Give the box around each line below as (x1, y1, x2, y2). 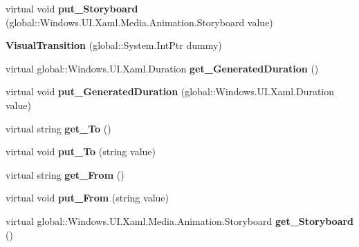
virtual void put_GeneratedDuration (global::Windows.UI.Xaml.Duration (6, 84, 335, 99)
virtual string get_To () (6, 121, 111, 135)
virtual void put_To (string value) (6, 144, 156, 159)
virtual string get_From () (6, 167, 125, 181)
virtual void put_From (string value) (6, 190, 169, 205)
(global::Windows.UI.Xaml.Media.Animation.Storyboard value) (6, 14, 273, 29)
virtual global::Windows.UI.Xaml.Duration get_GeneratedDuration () (6, 61, 319, 75)
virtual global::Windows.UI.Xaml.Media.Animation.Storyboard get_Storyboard (6, 213, 354, 228)
